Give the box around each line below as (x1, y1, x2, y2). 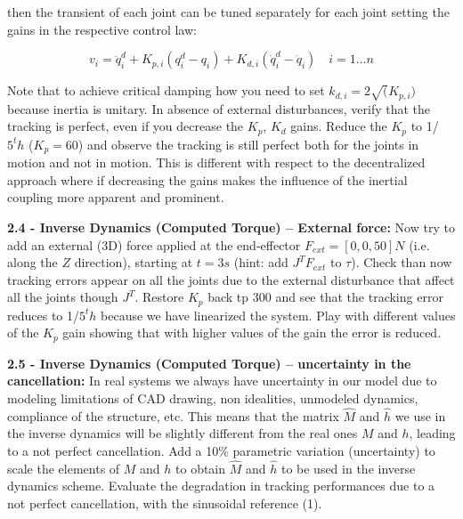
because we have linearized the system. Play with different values (101, 305, 456, 324)
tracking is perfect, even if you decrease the (7, 117, 244, 135)
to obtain (175, 458, 226, 477)
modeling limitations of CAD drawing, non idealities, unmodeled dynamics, (7, 388, 418, 407)
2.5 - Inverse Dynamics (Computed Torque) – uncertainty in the (7, 353, 411, 372)
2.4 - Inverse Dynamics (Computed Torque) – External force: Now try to (7, 217, 455, 236)
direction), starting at (74, 253, 193, 272)
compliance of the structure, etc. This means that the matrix (7, 406, 339, 425)
